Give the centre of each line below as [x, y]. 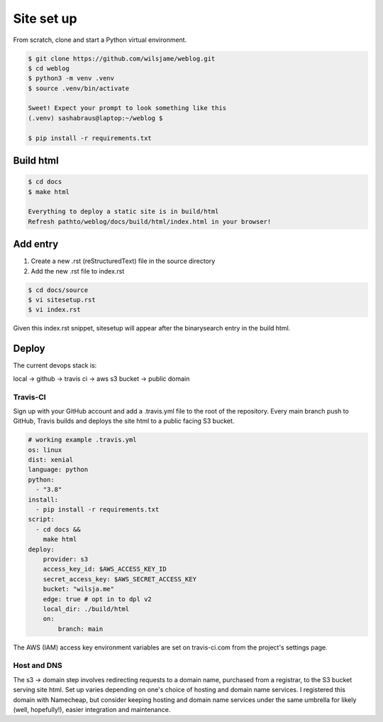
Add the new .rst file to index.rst [78, 271]
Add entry [36, 244]
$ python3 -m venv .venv [71, 79]
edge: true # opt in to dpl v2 [97, 599]
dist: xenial [51, 460]
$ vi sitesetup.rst [62, 300]
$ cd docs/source [58, 290]
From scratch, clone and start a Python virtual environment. [100, 40]
